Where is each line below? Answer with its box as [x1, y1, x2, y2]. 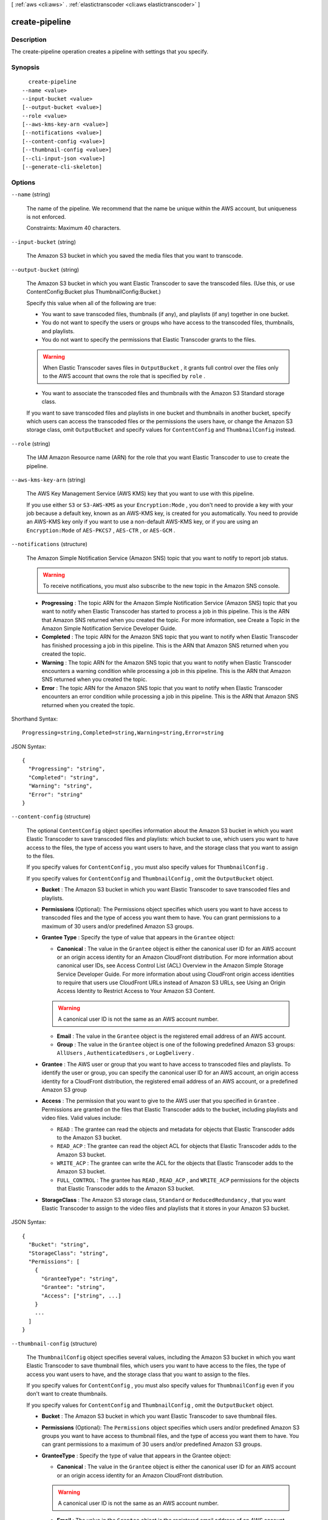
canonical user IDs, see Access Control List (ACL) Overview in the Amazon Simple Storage [56, 962, 284, 969]
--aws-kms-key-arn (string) [11, 476, 86, 483]
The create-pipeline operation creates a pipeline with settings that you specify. [11, 48, 209, 55]
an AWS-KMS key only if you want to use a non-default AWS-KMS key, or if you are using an [26, 518, 258, 525]
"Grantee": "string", [41, 1283, 106, 1291]
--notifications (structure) [11, 541, 88, 548]
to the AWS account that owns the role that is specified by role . [43, 373, 206, 380]
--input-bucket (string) [11, 238, 76, 246]
